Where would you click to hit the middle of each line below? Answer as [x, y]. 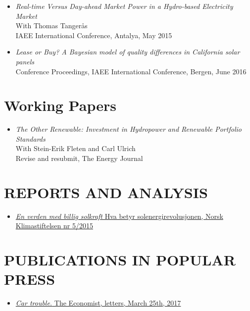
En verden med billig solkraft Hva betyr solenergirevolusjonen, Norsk [119, 216]
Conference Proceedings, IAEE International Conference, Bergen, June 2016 [131, 71]
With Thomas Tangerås [51, 26]
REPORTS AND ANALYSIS [106, 192]
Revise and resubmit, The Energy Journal [79, 158]
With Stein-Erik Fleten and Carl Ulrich [75, 148]
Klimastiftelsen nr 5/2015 [54, 226]
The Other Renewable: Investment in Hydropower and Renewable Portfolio [128, 129]
